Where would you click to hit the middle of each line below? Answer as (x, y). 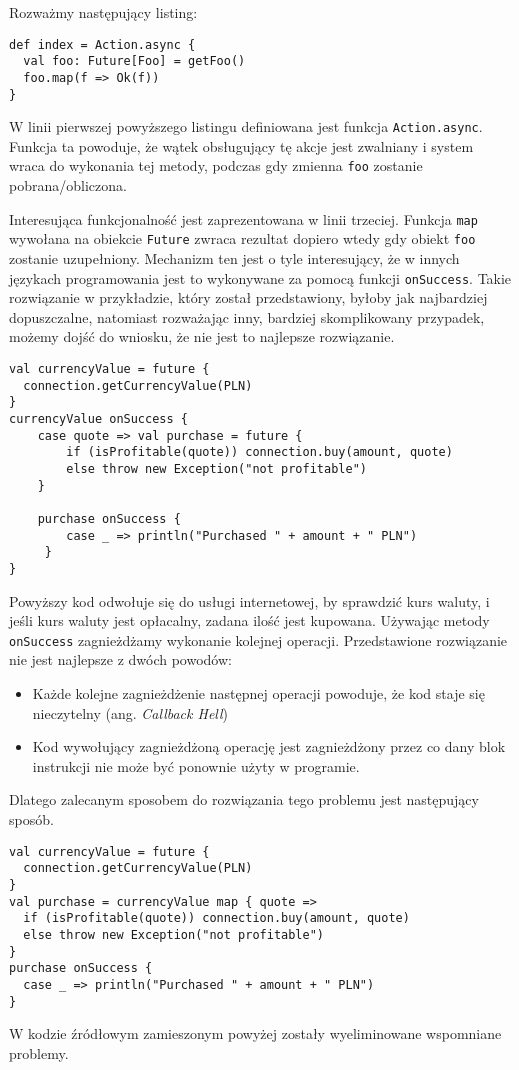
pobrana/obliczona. (68, 185)
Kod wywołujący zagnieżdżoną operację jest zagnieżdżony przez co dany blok (269, 746)
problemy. (39, 1052)
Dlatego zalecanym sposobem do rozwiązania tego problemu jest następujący (244, 799)
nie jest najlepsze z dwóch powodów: (120, 659)
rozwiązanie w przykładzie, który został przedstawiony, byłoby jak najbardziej (248, 297)
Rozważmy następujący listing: (103, 12)
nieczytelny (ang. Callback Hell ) (130, 712)
